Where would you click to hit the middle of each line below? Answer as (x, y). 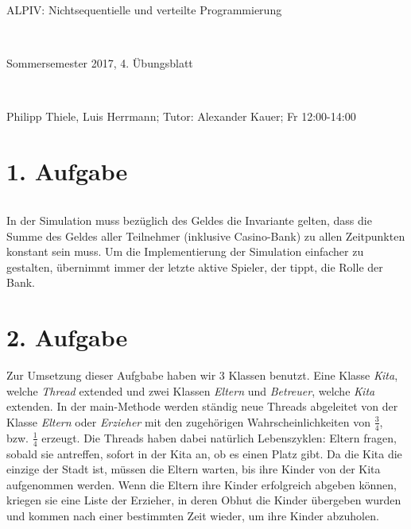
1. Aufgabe (67, 171)
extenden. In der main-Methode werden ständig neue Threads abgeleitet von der (202, 406)
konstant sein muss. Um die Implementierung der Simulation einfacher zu (185, 251)
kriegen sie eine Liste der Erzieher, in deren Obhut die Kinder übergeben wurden (204, 500)
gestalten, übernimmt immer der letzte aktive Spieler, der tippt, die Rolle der (195, 266)
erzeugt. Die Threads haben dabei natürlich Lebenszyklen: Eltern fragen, (219, 437)
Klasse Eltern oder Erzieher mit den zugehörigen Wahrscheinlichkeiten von (188, 421)
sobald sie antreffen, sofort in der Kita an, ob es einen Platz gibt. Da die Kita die (204, 453)
